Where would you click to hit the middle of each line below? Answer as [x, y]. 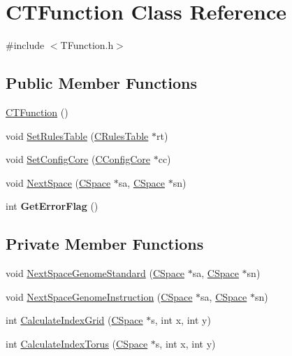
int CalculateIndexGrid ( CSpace [74, 320]
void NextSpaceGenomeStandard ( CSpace [95, 273]
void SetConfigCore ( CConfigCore [78, 159]
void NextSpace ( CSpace [58, 182]
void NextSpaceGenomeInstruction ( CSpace [99, 296]
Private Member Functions [105, 244]
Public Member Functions [101, 83]
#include [25, 45]
